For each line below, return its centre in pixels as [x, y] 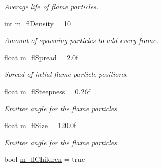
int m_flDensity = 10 [38, 23]
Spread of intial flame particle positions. [66, 74]
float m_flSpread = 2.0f [41, 57]
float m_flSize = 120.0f [40, 125]
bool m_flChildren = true [45, 159]
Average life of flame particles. [51, 6]
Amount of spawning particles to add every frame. [81, 40]
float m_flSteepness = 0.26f [47, 91]
